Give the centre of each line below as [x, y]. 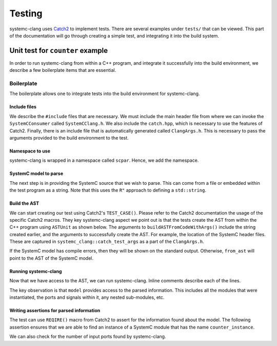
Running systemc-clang [36, 271]
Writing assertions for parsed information [55, 311]
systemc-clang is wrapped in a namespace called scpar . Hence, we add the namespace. [104, 160]
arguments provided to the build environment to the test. [69, 138]
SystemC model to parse [36, 174]
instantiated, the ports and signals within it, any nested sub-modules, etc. [87, 297]
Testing [26, 13]
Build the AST [24, 203]
